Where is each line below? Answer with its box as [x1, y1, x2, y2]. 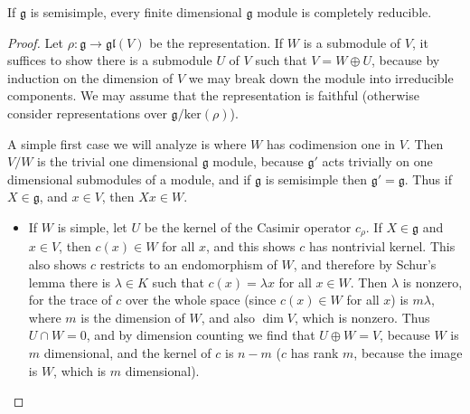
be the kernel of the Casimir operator [144, 217, 352, 236]
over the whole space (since [126, 290, 277, 309]
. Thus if [404, 169, 452, 188]
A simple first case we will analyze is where [7, 134, 247, 153]
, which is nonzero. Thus [294, 307, 430, 326]
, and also [201, 307, 255, 326]
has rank [290, 343, 339, 362]
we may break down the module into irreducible [188, 68, 454, 87]
